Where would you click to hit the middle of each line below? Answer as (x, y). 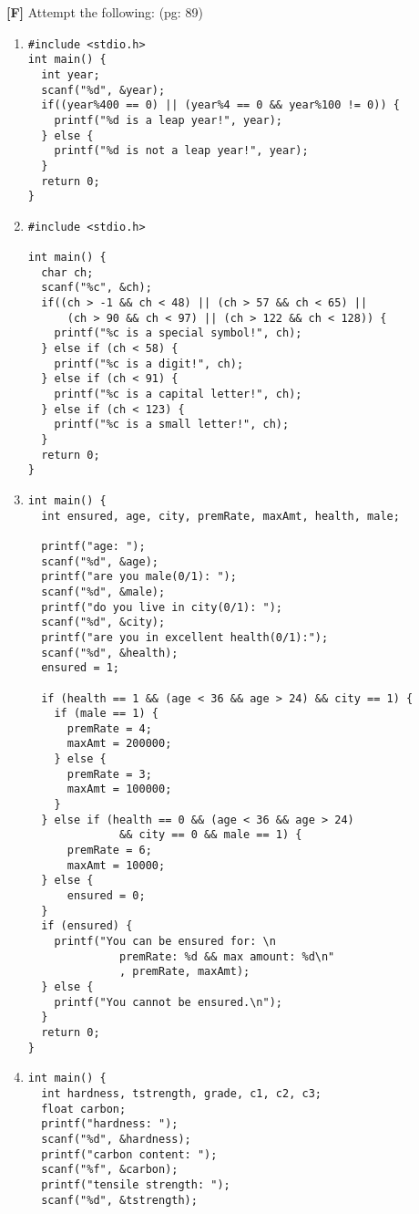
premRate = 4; (109, 728)
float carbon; (84, 1109)
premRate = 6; (109, 851)
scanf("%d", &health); (110, 653)
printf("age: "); (93, 546)
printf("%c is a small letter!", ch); (172, 425)
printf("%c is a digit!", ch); (149, 363)
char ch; (67, 272)
